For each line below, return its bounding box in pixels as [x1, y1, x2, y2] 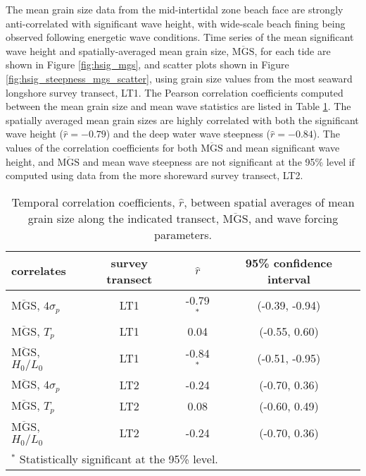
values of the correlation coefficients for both [6, 140, 198, 154]
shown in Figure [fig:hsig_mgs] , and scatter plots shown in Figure [6, 57, 289, 72]
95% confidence [245, 254, 332, 271]
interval [267, 270, 310, 287]
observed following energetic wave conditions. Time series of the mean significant [6, 30, 354, 44]
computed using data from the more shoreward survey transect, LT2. [6, 168, 303, 183]
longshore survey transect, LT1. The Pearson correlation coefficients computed [6, 85, 343, 99]
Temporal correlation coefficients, [11, 193, 175, 210]
